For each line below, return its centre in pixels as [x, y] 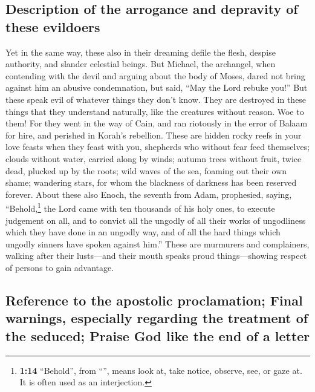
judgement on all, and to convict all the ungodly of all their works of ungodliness [156, 220]
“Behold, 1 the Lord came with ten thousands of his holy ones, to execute [140, 207]
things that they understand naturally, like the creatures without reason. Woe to [155, 111]
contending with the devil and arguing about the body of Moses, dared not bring [155, 75]
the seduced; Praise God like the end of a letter [158, 335]
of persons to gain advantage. [60, 267]
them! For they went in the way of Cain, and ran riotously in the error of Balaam [157, 123]
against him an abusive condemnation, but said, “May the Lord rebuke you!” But [157, 87]
